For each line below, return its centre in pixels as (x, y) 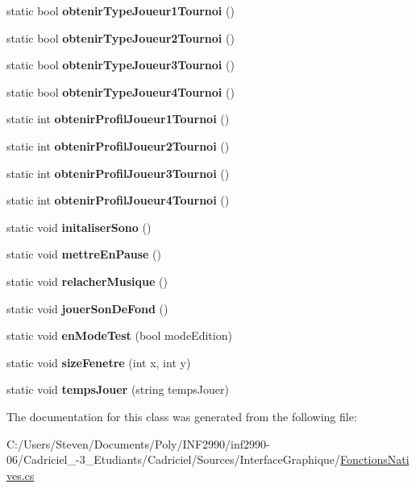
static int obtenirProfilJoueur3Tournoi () (118, 173)
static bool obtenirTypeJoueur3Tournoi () (121, 65)
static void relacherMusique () (87, 281)
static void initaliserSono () (79, 227)
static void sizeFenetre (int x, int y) (99, 362)
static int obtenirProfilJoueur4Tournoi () (118, 200)
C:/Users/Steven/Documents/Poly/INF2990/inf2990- (138, 443)
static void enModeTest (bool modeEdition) (119, 335)
